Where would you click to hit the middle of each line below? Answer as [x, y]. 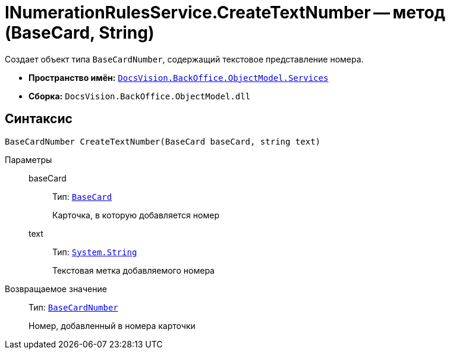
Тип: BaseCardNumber [73, 307]
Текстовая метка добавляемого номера [133, 270]
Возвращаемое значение [56, 289]
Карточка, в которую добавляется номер [136, 215]
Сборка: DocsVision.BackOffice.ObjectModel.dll [140, 96]
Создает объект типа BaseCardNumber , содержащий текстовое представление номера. [184, 59]
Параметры [29, 159]
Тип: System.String [95, 252]
